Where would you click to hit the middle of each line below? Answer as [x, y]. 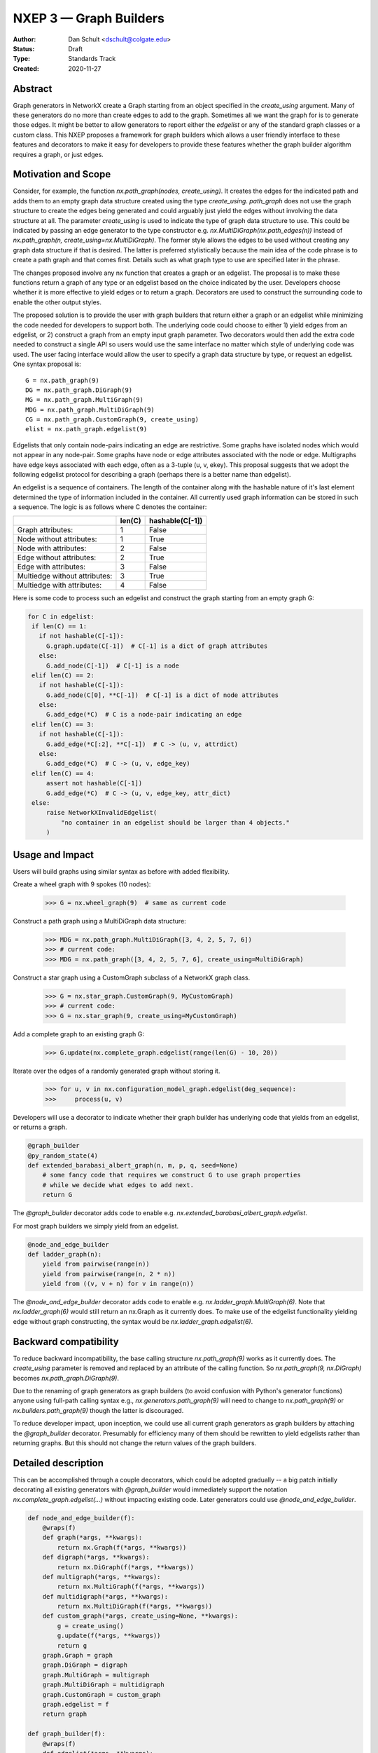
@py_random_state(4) [63, 1156]
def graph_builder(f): [66, 1734]
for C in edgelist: [61, 616]
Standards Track [92, 59]
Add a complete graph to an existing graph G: [79, 1034]
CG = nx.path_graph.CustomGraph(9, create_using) [112, 420]
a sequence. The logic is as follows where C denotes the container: [110, 507]
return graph [65, 1714]
